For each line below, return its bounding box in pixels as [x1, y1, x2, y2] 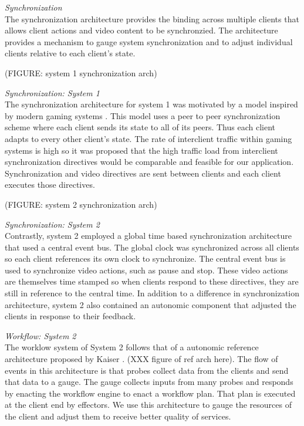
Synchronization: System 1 [5, 86, 100, 99]
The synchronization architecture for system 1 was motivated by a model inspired [5, 98, 298, 110]
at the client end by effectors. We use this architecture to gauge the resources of [5, 398, 292, 411]
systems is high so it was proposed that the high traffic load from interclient [5, 144, 278, 156]
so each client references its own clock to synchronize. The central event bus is [5, 252, 286, 265]
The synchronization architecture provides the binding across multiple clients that [5, 12, 299, 25]
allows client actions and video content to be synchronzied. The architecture [5, 24, 278, 36]
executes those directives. [5, 178, 95, 191]
